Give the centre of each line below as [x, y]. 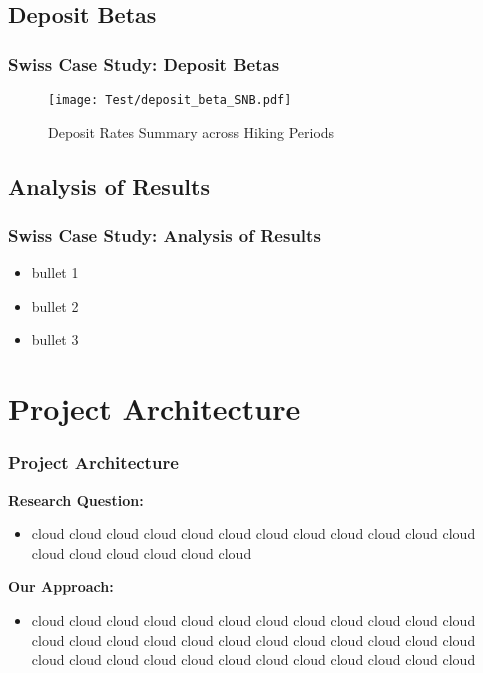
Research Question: [76, 499]
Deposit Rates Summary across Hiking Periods [191, 131]
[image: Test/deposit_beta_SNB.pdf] [170, 100]
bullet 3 [55, 339]
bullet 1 [55, 272]
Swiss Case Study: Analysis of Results [164, 234]
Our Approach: [61, 586]
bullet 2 [55, 305]
